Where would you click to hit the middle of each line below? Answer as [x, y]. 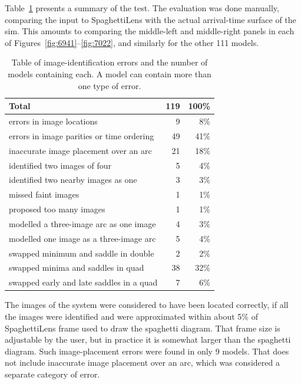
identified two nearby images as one [73, 180]
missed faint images [44, 194]
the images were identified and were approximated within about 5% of [131, 316]
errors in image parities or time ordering [82, 135]
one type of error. [110, 85]
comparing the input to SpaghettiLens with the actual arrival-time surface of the [150, 19]
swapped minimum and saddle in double [82, 253]
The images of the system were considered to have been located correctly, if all [147, 305]
